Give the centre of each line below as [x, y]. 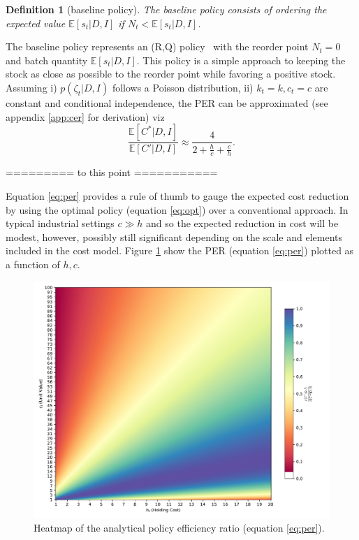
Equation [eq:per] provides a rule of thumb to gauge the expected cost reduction [177, 195]
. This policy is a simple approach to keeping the [241, 60]
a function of [33, 264]
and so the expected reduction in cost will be [242, 223]
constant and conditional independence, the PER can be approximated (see [167, 102]
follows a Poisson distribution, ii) [183, 87]
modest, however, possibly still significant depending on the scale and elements [174, 236]
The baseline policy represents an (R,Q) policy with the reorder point [157, 46]
